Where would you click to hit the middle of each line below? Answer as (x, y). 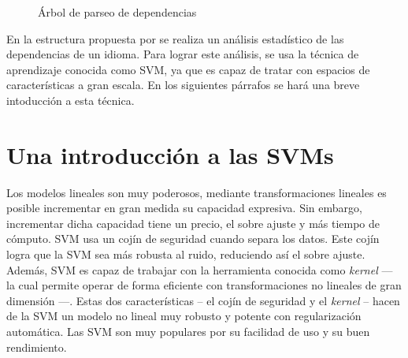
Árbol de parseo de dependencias (117, 12)
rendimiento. (37, 347)
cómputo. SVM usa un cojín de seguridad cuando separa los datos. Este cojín (193, 239)
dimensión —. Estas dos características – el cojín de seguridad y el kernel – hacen (203, 300)
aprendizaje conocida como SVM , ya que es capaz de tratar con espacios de (188, 69)
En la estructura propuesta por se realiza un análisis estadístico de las (175, 38)
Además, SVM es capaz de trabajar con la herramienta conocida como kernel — (200, 269)
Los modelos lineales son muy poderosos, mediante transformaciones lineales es (197, 192)
